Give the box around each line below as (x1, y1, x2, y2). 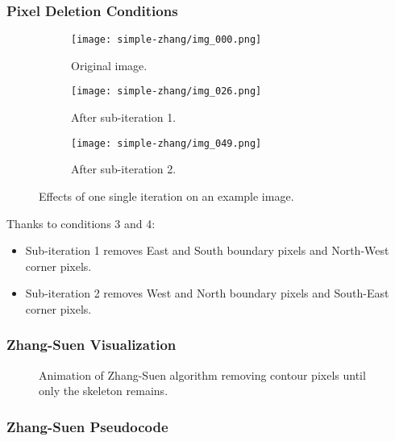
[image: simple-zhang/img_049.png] (71, 137, 262, 149)
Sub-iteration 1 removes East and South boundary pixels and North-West (25, 242, 389, 259)
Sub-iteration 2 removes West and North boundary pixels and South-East (25, 285, 389, 302)
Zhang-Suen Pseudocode (6, 416, 168, 436)
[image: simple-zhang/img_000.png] (71, 34, 262, 46)
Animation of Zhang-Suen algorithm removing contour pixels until (39, 366, 366, 383)
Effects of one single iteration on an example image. (39, 187, 294, 204)
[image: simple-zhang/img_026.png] (71, 85, 262, 98)
